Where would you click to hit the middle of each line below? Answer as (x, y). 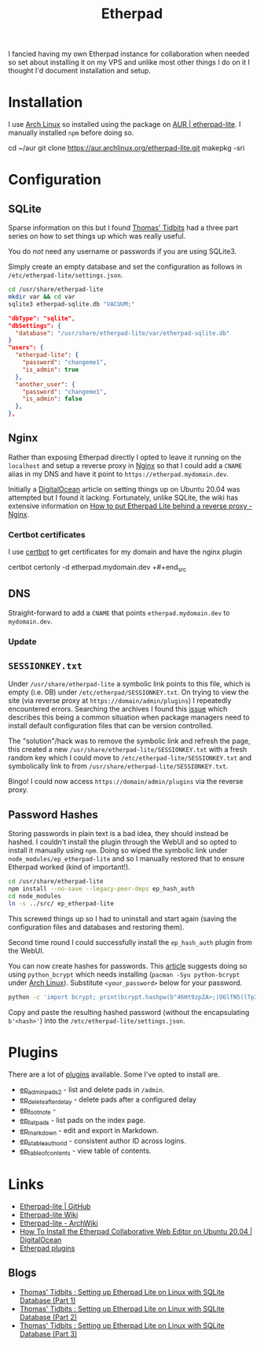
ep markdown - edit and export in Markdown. (89, 1131)
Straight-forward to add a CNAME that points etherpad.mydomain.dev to (119, 612)
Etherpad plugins (47, 1248)
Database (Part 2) (48, 1317)
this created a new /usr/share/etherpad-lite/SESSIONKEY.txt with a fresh (128, 749)
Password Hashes (53, 814)
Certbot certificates (47, 534)
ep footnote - (38, 1110)
